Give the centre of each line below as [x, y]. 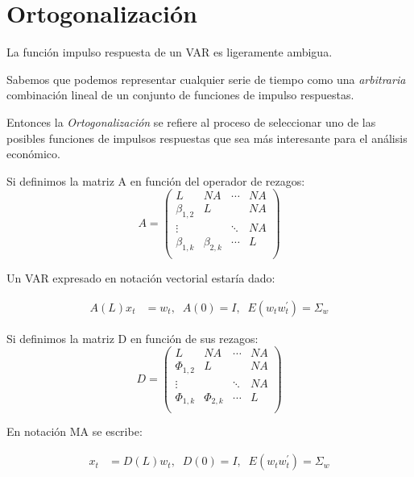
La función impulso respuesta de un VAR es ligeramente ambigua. [170, 52]
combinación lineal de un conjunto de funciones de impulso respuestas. [180, 95]
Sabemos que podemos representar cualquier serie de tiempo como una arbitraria [206, 79]
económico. [33, 154]
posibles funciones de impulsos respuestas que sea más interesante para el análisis [207, 138]
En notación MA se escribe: [75, 431]
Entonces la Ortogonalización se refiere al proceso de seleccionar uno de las [191, 121]
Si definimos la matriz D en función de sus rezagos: [132, 338]
